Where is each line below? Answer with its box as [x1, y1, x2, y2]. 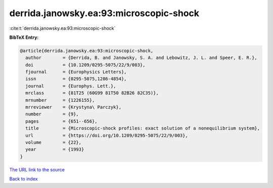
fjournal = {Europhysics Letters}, [25, 69, 127, 75]
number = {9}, [25, 111, 79, 117]
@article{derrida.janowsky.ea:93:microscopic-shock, [20, 48, 154, 53]
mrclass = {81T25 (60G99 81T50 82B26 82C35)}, [25, 90, 159, 96]
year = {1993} [25, 147, 84, 152]
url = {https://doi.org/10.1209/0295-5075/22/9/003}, [25, 133, 188, 138]
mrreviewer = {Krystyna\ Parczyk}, [25, 104, 121, 110]
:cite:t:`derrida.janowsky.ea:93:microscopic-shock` [9, 25, 116, 31]
